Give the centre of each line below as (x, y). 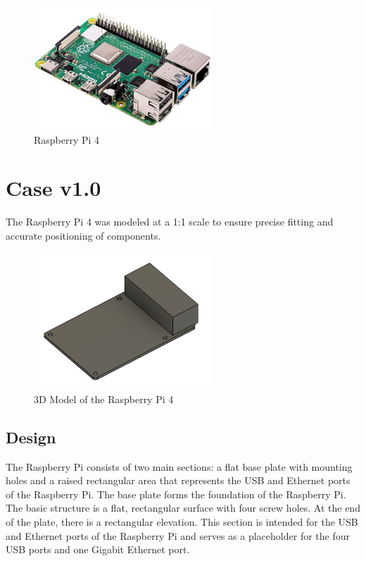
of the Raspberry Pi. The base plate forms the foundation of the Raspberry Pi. (176, 494)
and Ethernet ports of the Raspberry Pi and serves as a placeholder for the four (178, 535)
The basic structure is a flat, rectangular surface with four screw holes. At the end (183, 508)
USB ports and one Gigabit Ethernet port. (98, 549)
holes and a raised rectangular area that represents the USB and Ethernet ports (178, 480)
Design (31, 437)
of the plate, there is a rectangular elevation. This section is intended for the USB (182, 521)
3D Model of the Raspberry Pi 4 (104, 399)
